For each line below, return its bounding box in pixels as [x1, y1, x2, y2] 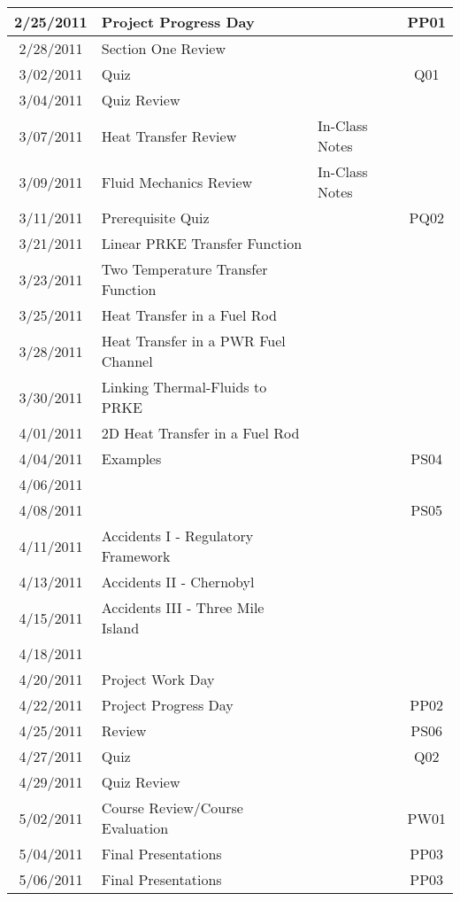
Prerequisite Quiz [101, 207, 210, 228]
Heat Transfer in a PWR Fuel [101, 330, 286, 351]
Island [101, 617, 140, 638]
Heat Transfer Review [101, 125, 237, 146]
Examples [101, 448, 162, 469]
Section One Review [101, 38, 226, 58]
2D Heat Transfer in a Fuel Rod [101, 423, 300, 443]
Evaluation [101, 818, 169, 838]
